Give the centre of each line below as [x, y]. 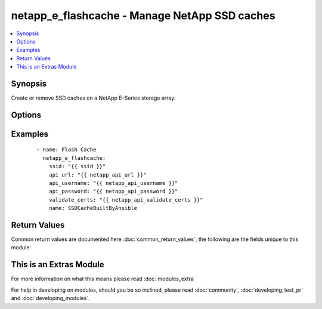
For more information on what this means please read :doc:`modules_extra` [103, 279]
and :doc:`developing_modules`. [50, 298]
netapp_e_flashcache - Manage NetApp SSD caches [143, 16]
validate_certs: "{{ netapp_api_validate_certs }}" [126, 200]
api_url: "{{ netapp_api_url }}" [98, 175]
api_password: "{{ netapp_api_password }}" [113, 191]
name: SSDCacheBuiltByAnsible [93, 208]
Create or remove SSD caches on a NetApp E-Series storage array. [93, 98]
